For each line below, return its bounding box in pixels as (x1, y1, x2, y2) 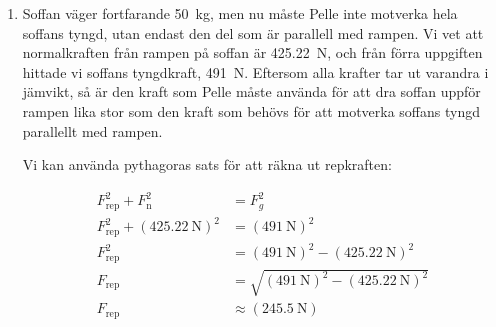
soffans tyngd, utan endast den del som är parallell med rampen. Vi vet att (22, 22, 484, 43)
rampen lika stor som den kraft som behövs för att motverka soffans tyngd (22, 100, 480, 121)
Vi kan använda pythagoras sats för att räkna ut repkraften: (22, 154, 392, 175)
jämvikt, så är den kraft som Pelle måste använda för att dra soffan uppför (22, 81, 481, 102)
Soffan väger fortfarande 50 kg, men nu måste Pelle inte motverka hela (22, 3, 458, 23)
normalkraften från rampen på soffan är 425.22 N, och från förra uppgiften (22, 42, 483, 63)
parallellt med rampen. (22, 120, 163, 141)
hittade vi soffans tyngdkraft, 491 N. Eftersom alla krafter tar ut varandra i (22, 61, 489, 82)
